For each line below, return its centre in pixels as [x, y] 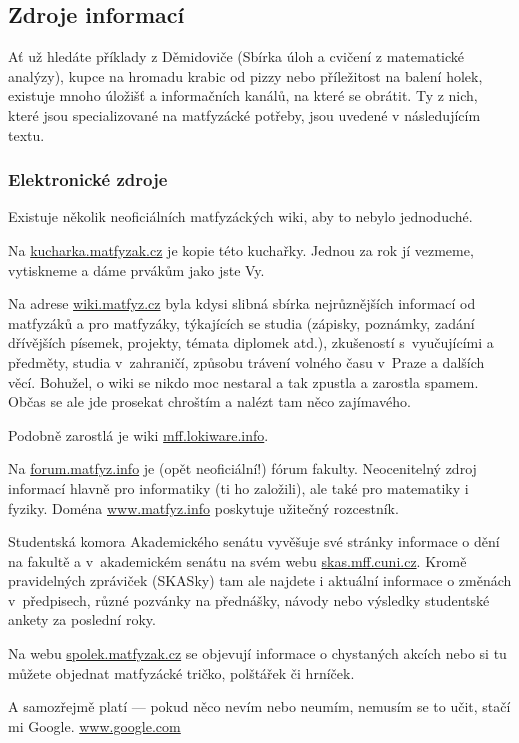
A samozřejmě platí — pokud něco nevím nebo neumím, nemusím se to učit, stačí [259, 706]
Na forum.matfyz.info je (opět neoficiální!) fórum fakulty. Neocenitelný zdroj [242, 468]
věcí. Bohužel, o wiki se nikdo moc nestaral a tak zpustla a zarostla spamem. [243, 381]
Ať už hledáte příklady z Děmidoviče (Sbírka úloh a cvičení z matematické [236, 56]
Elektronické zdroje [88, 179]
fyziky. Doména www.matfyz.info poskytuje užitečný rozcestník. [203, 507]
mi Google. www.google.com [94, 725]
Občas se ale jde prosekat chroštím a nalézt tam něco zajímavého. [209, 401]
